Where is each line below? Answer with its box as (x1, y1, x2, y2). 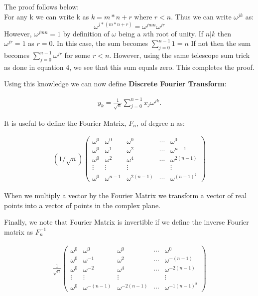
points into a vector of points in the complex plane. (4, 200, 161, 210)
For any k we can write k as (4, 11, 89, 21)
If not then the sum (191, 38, 251, 48)
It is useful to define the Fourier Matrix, (4, 117, 127, 128)
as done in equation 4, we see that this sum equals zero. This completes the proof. (4, 61, 255, 72)
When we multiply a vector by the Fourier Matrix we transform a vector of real (4, 190, 247, 201)
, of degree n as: (136, 117, 185, 128)
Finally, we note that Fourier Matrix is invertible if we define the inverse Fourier (4, 217, 249, 227)
